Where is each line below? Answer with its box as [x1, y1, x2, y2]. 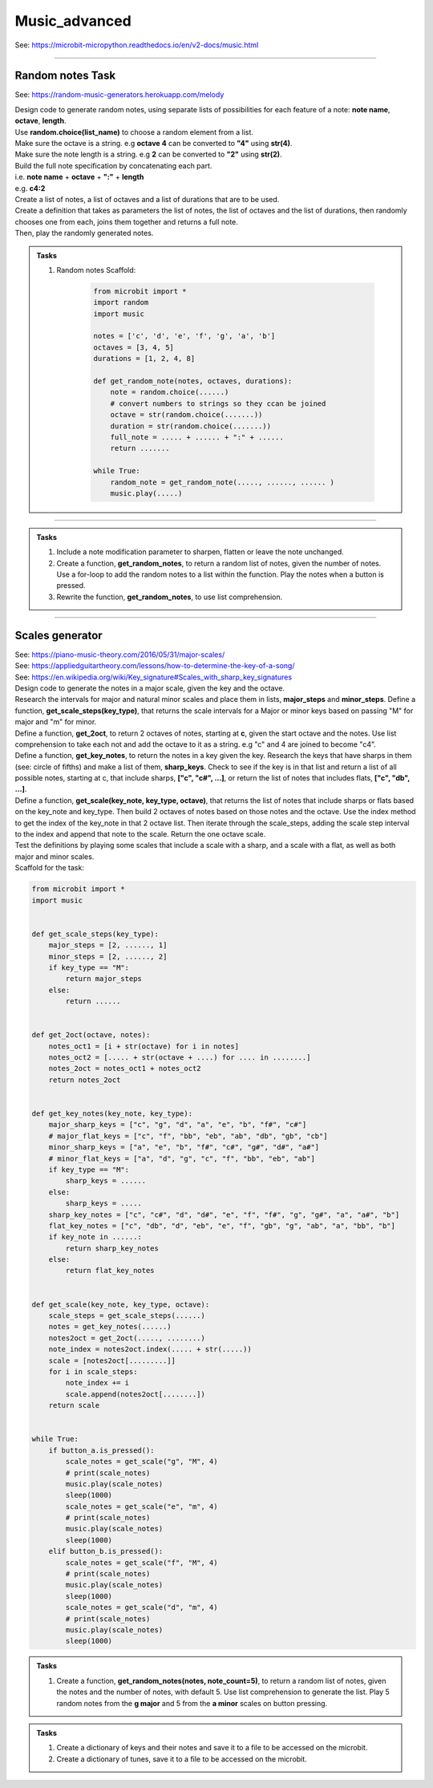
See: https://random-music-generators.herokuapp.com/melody [14, 90, 225, 99]
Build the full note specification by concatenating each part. [14, 160, 212, 170]
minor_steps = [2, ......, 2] [48, 951, 168, 961]
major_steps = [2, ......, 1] [48, 941, 168, 950]
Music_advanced [14, 12, 132, 30]
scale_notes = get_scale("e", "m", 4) [65, 1502, 218, 1511]
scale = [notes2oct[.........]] [48, 1356, 176, 1365]
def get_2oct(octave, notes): [31, 1031, 151, 1040]
